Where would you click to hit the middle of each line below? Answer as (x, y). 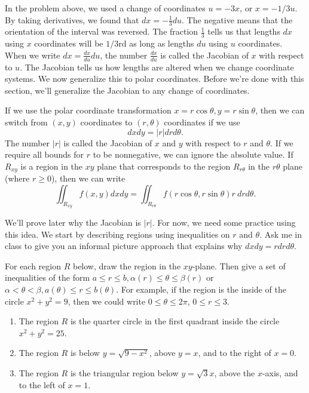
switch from (26, 122)
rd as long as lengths (156, 43)
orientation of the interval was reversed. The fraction (102, 31)
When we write (33, 55)
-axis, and (280, 373)
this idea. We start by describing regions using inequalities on (117, 234)
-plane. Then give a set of (239, 265)
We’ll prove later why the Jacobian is (73, 222)
